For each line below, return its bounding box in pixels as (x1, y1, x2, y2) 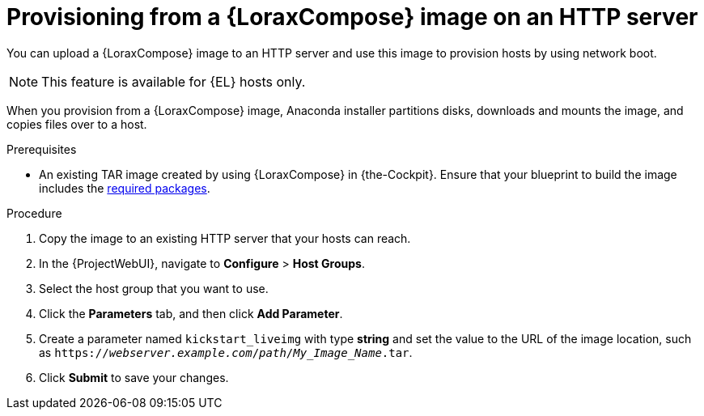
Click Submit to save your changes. (39, 370, 229, 384)
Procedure (6, 206, 62, 220)
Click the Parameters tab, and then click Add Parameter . (39, 306, 343, 320)
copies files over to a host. (6, 117, 147, 131)
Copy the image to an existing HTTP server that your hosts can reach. (39, 231, 411, 245)
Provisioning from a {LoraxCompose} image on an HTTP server (6, 3, 698, 31)
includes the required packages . (39, 180, 210, 195)
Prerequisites (6, 142, 77, 156)
